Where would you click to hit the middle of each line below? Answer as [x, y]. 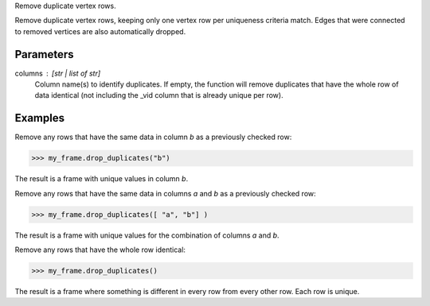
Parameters [44, 54]
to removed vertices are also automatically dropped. [100, 31]
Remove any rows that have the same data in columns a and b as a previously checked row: [165, 193]
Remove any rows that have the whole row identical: [100, 250]
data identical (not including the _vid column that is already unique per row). [159, 95]
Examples [40, 118]
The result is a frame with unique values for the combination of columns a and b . [147, 235]
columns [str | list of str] [58, 73]
